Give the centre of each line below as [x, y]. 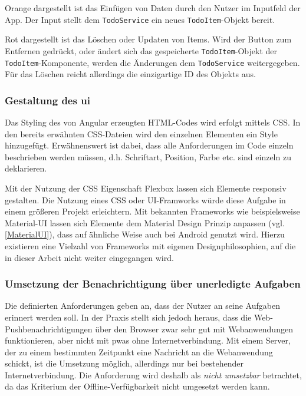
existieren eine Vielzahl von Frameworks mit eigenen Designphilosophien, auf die [150, 245]
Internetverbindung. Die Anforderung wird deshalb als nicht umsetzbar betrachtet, [153, 374]
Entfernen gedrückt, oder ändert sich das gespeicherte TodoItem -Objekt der [141, 50]
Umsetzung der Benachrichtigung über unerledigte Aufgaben [153, 284]
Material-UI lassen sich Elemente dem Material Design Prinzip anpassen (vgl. [145, 222]
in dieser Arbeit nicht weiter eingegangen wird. [89, 257]
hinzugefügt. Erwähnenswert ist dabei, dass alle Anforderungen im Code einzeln [149, 145]
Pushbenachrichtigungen [49, 329]
